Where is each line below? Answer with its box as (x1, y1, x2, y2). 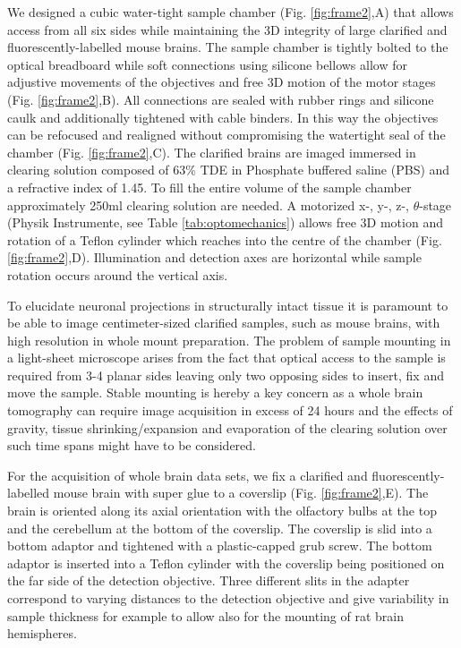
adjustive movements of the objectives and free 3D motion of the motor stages (7, 72, 436, 91)
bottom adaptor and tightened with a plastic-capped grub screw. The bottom (7, 536, 432, 555)
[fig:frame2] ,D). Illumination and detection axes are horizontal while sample (7, 248, 422, 267)
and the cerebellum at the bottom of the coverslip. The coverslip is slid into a (7, 518, 432, 537)
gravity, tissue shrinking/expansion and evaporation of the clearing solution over (7, 418, 448, 437)
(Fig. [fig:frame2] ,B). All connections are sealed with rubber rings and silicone (7, 90, 434, 108)
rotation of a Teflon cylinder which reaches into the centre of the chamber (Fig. (7, 230, 442, 249)
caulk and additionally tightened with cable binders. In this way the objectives (7, 107, 439, 126)
